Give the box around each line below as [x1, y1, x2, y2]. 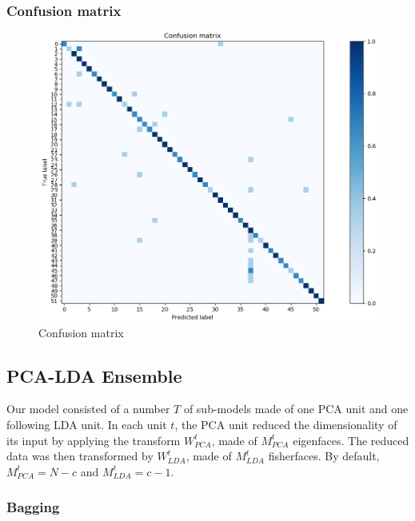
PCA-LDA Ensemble [6, 363, 182, 388]
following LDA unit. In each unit [6, 416, 167, 432]
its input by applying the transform [6, 432, 181, 448]
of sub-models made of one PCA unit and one [183, 400, 409, 417]
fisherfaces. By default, [268, 447, 380, 464]
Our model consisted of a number [6, 400, 170, 417]
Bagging [6, 497, 60, 517]
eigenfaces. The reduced [293, 432, 409, 448]
